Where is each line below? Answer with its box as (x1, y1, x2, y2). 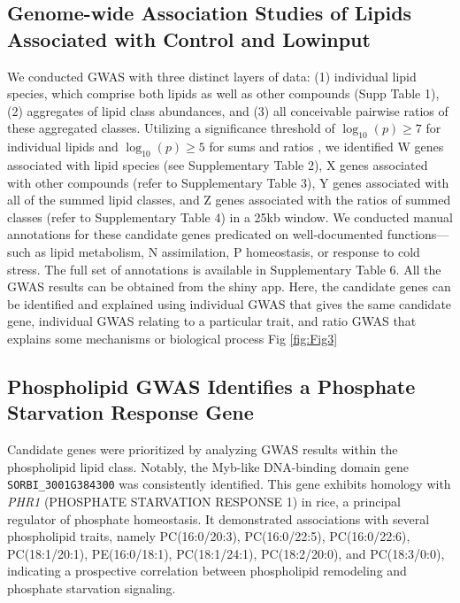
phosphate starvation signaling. (7, 578, 176, 597)
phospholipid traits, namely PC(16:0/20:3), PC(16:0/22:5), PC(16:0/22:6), (7, 527, 410, 545)
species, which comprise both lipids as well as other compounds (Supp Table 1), (7, 84, 440, 103)
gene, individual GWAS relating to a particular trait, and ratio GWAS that (7, 312, 417, 330)
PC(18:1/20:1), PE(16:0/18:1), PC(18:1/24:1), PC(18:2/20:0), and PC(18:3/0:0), (7, 544, 445, 562)
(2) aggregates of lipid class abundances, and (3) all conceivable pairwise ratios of (7, 101, 448, 120)
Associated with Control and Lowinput (7, 25, 371, 52)
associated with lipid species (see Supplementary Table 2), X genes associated (7, 155, 428, 174)
